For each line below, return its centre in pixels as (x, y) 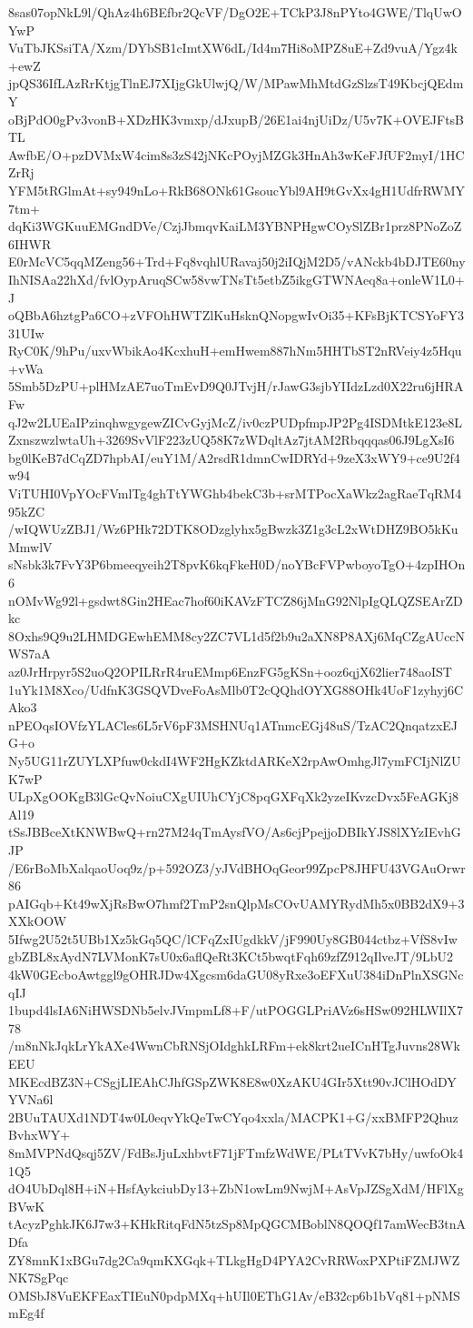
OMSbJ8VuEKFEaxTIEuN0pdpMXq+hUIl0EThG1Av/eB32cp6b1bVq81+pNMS (234, 1295)
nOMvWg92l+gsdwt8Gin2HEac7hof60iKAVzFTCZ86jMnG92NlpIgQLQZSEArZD (236, 600)
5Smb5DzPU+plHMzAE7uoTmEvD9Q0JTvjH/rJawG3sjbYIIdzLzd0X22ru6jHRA (236, 386)
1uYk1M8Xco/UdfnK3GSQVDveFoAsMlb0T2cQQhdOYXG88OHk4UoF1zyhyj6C (236, 689)
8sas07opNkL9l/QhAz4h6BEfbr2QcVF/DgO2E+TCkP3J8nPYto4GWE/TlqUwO (235, 12)
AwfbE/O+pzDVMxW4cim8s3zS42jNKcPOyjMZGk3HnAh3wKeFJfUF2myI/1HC (236, 154)
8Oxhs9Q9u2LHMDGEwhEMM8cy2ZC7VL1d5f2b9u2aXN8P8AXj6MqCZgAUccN (237, 635)
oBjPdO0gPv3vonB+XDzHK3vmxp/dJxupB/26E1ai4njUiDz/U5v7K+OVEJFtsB (236, 119)
